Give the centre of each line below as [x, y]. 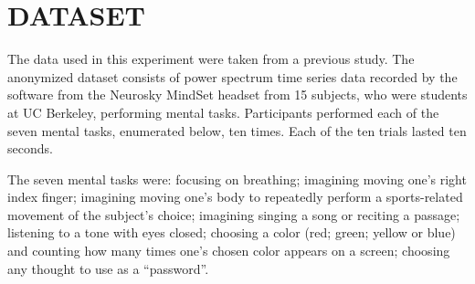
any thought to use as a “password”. [108, 268]
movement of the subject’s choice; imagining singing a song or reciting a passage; [234, 214]
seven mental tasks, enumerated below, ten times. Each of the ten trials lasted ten [237, 130]
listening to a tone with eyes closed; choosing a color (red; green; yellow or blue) [232, 232]
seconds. [30, 148]
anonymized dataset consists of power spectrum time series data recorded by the [232, 76]
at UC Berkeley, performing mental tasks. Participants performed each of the [223, 112]
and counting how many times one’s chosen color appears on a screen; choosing [229, 251]
